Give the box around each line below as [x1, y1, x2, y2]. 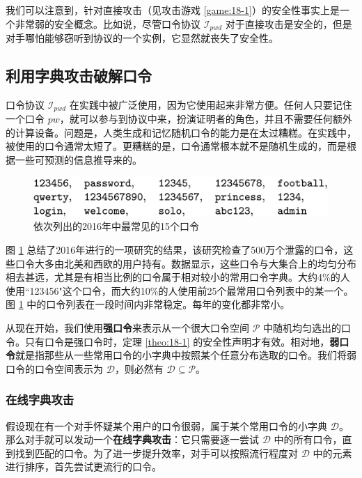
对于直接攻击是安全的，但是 [225, 16, 352, 31]
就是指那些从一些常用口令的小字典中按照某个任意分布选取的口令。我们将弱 [15, 348, 356, 362]
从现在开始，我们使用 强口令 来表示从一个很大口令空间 [6, 320, 249, 334]
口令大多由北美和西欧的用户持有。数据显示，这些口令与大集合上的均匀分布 [15, 256, 356, 270]
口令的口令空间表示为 [6, 361, 103, 376]
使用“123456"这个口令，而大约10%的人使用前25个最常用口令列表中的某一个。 [6, 283, 354, 298]
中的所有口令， [274, 432, 343, 447]
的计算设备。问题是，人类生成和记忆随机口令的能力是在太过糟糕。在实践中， [6, 125, 356, 139]
